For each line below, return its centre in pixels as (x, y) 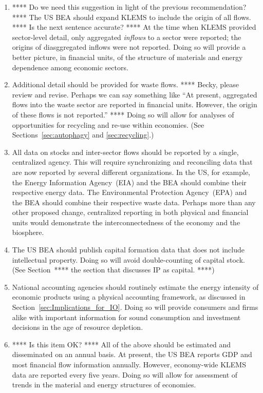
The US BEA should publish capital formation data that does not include (128, 250)
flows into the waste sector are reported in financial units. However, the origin (135, 104)
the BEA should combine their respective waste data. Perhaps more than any (134, 202)
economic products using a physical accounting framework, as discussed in (129, 297)
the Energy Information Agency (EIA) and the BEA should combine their (129, 182)
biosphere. (28, 232)
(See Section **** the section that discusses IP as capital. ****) (113, 270)
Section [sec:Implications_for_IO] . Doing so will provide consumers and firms (135, 307)
